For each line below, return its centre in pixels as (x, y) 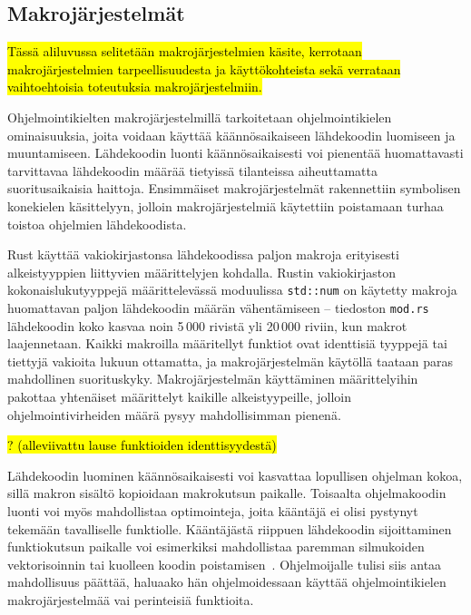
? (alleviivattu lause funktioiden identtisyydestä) (142, 445)
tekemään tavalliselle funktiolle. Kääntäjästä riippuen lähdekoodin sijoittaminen (230, 528)
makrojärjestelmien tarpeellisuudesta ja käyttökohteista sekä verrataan (204, 68)
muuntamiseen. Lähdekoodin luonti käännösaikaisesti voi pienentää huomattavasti (235, 153)
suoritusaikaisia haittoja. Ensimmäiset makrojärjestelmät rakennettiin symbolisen (234, 188)
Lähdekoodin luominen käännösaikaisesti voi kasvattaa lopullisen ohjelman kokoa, (235, 475)
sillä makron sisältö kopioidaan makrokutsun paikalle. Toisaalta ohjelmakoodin (227, 493)
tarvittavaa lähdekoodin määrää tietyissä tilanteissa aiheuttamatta (192, 170)
